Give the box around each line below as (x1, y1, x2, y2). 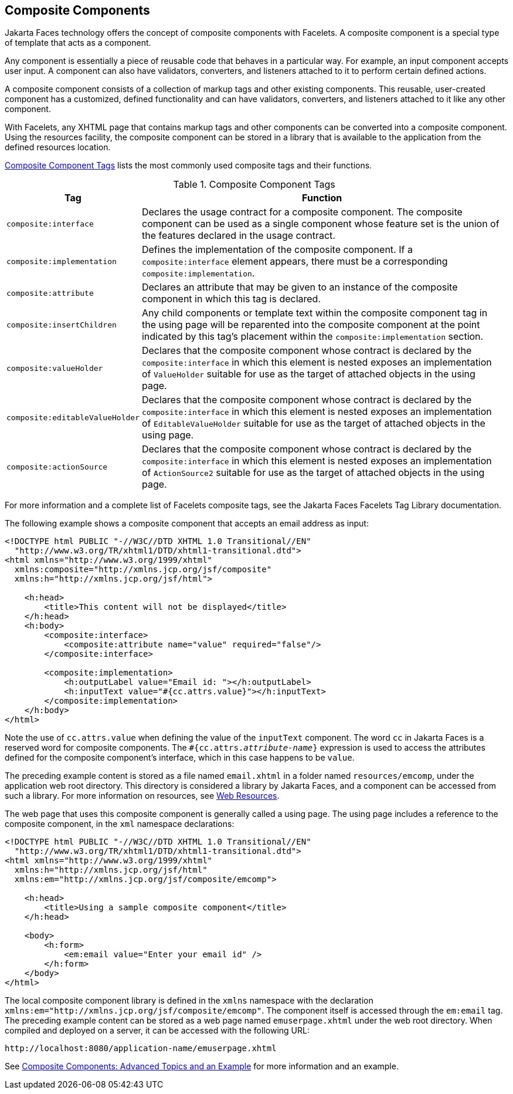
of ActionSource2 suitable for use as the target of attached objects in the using (141, 467, 485, 479)
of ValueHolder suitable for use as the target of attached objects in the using (141, 368, 475, 380)
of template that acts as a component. (5, 38, 151, 48)
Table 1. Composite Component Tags (173, 178, 335, 191)
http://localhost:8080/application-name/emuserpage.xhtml (5, 1044, 277, 1054)
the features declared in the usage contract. (141, 229, 335, 242)
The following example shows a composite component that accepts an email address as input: (5, 518, 369, 529)
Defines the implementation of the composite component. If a (141, 244, 413, 256)
